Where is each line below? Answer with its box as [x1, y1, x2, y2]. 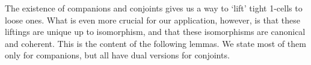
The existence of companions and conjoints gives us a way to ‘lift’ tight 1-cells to [5, 2, 303, 14]
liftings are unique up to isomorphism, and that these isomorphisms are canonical [5, 25, 306, 38]
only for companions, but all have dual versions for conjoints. [5, 49, 230, 61]
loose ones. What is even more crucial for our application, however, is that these [5, 13, 300, 26]
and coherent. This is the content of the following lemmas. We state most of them [5, 37, 306, 49]
